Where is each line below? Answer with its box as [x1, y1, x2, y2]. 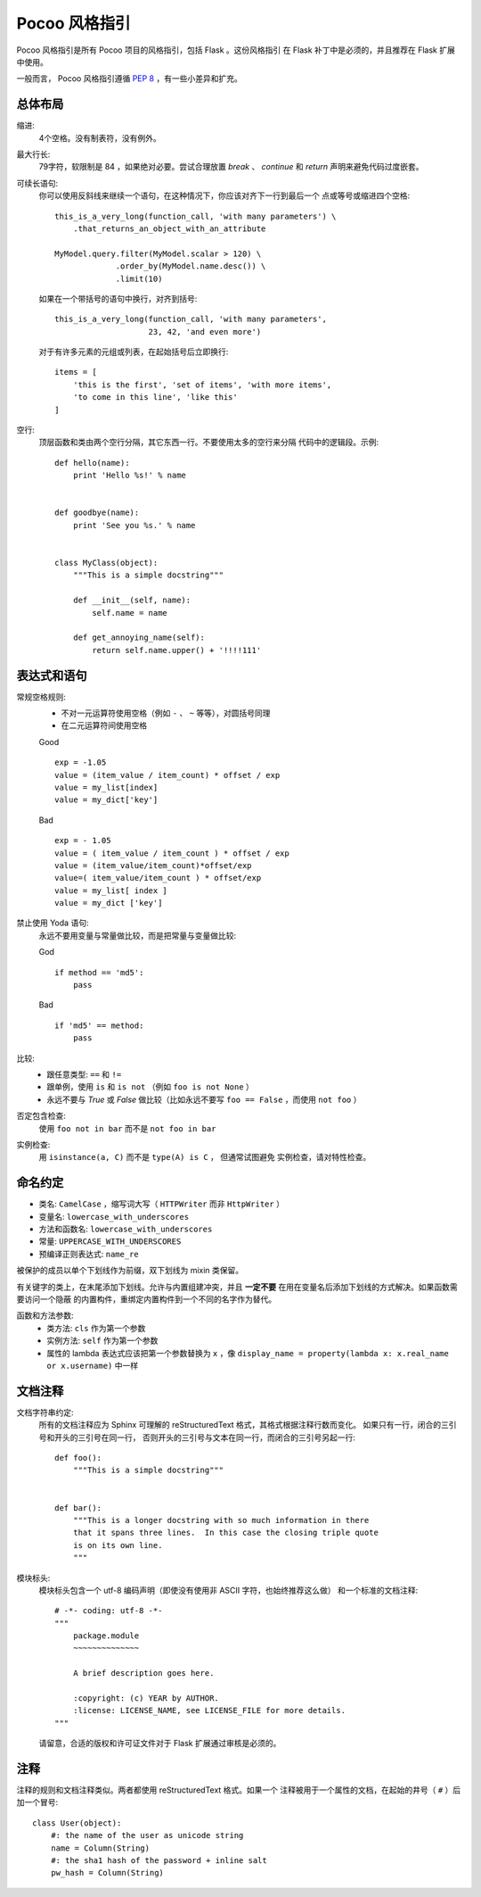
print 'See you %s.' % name [72, 520, 196, 530]
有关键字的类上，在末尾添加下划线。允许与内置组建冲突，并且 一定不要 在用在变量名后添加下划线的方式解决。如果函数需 [16, 1281, 458, 1292]
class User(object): [32, 1818, 122, 1828]
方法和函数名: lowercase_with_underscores [38, 1223, 213, 1234]
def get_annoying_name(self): [72, 633, 205, 642]
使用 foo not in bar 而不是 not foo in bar [38, 1122, 216, 1133]
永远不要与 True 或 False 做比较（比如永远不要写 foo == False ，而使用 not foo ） [46, 1094, 362, 1105]
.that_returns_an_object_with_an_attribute [72, 223, 266, 234]
